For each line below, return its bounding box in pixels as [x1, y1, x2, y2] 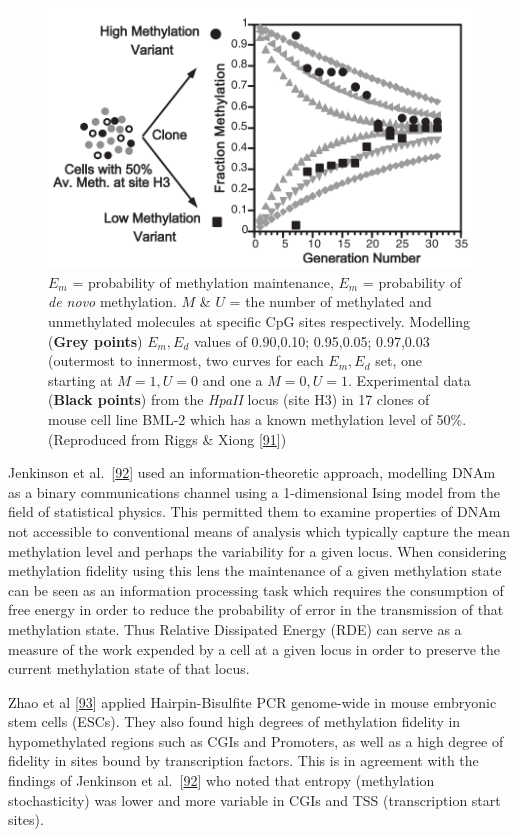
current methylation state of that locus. [8, 658, 250, 679]
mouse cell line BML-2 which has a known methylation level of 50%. [48, 408, 467, 429]
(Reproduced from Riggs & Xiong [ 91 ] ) [48, 428, 287, 449]
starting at [48, 369, 113, 390]
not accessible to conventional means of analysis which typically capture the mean [8, 520, 511, 541]
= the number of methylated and [229, 291, 432, 312]
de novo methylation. [48, 291, 177, 312]
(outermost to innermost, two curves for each [48, 350, 324, 371]
